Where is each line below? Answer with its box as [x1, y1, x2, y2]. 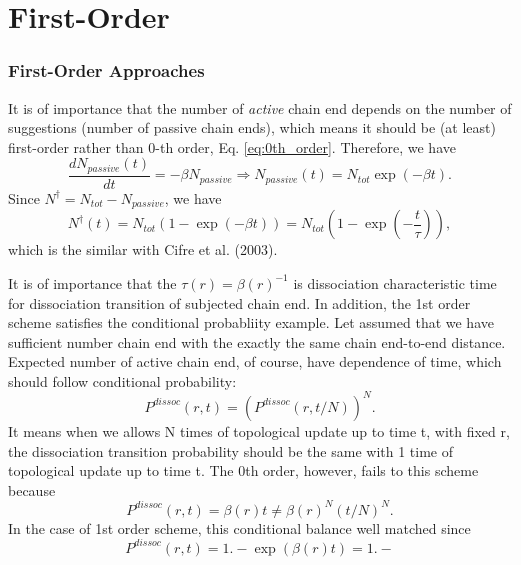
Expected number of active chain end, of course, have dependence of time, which [8, 351, 502, 372]
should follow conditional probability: [8, 370, 237, 391]
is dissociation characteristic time [293, 272, 497, 293]
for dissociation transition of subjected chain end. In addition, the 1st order [8, 292, 471, 313]
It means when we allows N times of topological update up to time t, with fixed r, [8, 420, 510, 441]
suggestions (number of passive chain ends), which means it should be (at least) [8, 117, 496, 138]
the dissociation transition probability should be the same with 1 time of [8, 440, 453, 461]
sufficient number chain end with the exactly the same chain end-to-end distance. [8, 331, 506, 352]
